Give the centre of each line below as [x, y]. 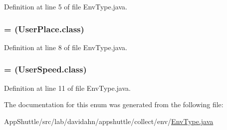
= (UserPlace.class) [44, 29]
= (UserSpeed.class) [45, 69]
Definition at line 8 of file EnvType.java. [66, 47]
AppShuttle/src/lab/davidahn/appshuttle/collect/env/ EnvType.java [109, 121]
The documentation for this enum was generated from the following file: [114, 104]
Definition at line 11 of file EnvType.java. [67, 88]
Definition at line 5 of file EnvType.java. [66, 6]
